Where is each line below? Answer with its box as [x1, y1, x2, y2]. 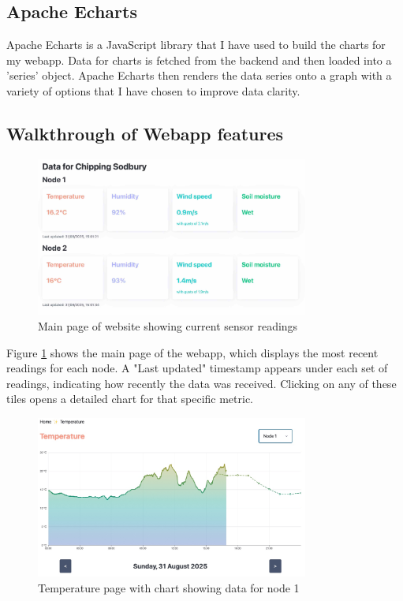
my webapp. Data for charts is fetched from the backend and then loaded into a [6, 51, 392, 68]
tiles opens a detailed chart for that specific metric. [6, 390, 253, 407]
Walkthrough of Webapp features [6, 121, 284, 145]
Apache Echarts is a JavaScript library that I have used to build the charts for [6, 36, 386, 53]
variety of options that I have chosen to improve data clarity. [6, 82, 300, 99]
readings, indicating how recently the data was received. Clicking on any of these [6, 375, 397, 391]
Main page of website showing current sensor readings [38, 318, 298, 334]
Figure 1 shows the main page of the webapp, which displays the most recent [6, 344, 379, 360]
